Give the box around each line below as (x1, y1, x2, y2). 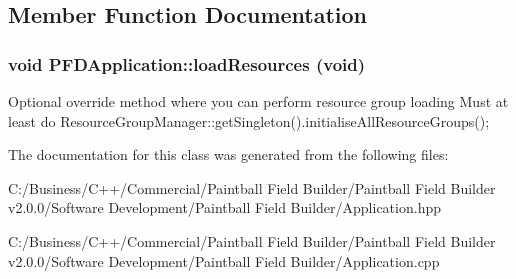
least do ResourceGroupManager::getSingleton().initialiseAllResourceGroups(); (8, 110, 490, 131)
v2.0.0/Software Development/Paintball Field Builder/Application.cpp (8, 250, 440, 271)
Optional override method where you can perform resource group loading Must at (8, 91, 509, 111)
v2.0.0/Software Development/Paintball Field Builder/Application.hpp (8, 197, 441, 218)
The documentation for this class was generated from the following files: (8, 144, 449, 165)
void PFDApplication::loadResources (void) (8, 51, 366, 76)
